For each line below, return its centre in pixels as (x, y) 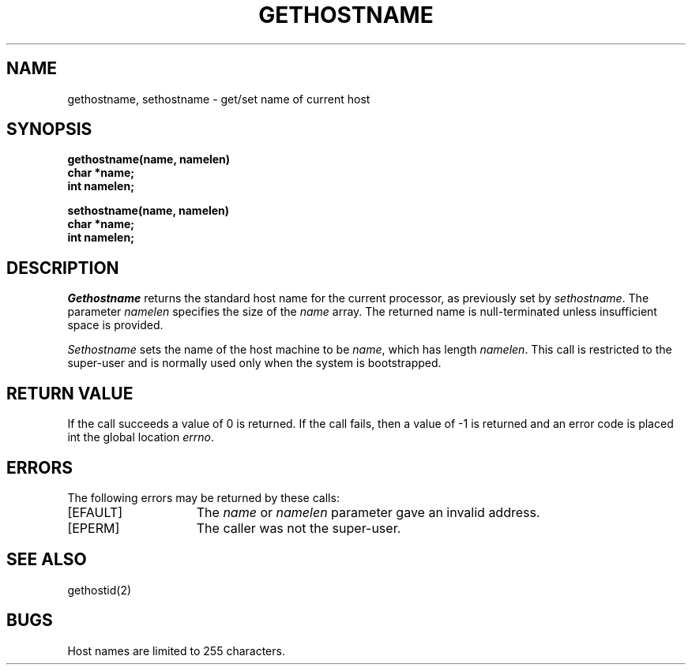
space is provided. (115, 325)
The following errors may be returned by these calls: (203, 497)
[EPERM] (94, 528)
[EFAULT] (95, 512)
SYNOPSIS (49, 129)
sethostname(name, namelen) (149, 211)
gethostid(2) (100, 590)
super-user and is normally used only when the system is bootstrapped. (254, 363)
